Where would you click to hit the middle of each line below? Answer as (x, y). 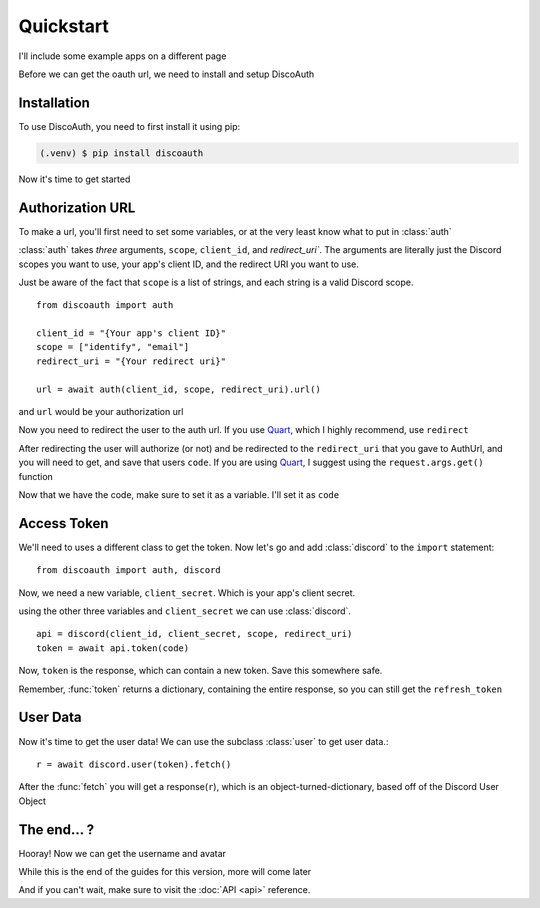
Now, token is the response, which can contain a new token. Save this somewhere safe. (200, 671)
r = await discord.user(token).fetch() (134, 764)
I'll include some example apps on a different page (122, 56)
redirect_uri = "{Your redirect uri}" (131, 361)
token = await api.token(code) (113, 648)
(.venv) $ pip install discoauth (121, 153)
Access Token (63, 523)
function (36, 476)
